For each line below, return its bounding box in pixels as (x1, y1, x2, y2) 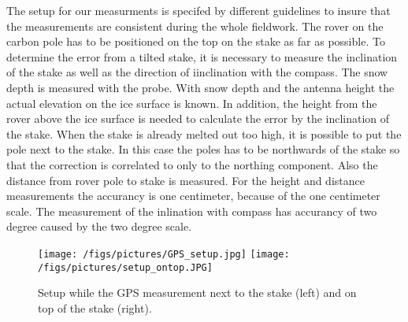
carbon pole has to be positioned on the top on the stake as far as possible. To (6, 33, 385, 50)
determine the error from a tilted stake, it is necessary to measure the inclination (6, 48, 398, 65)
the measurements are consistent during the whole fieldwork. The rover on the (6, 17, 384, 34)
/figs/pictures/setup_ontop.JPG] (38, 261, 213, 273)
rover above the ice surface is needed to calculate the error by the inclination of (6, 110, 390, 127)
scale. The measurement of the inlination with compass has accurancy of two (6, 202, 377, 219)
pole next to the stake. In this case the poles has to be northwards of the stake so (6, 141, 400, 157)
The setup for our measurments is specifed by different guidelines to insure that (6, 2, 391, 18)
